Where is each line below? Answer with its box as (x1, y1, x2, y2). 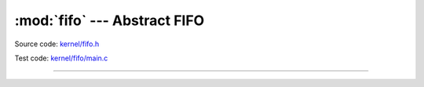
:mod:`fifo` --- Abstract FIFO (14, 12, 205, 29)
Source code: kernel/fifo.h (14, 39, 100, 49)
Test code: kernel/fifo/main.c (14, 53, 108, 63)
